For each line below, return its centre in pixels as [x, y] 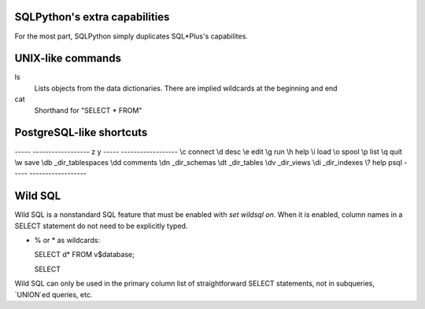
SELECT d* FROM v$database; [85, 255]
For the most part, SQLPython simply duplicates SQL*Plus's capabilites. [131, 36]
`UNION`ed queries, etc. [54, 294]
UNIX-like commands [68, 59]
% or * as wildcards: [67, 240]
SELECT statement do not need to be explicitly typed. [101, 226]
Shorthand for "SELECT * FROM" [88, 110]
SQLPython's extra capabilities [92, 17]
